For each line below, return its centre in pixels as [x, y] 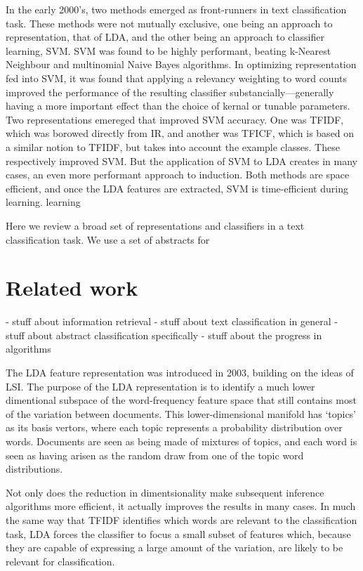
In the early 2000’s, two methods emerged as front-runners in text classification [176, 9]
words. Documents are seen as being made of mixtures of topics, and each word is [181, 441]
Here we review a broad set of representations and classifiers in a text [155, 225]
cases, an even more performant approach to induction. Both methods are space [178, 175]
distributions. [34, 469]
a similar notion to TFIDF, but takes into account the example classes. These [173, 146]
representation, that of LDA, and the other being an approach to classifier [165, 37]
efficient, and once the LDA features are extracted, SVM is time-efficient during [177, 188]
